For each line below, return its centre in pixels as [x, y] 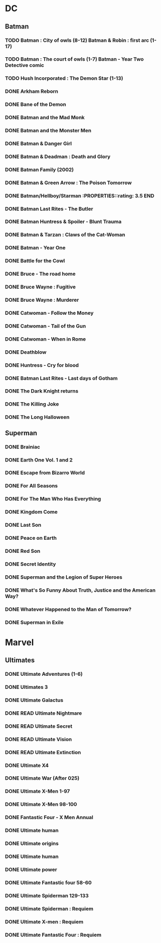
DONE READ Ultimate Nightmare [44, 713]
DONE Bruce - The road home [40, 274]
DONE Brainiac [22, 446]
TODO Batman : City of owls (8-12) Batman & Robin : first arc [77, 40]
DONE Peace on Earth [31, 538]
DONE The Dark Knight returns [42, 391]
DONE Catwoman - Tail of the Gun [45, 326]
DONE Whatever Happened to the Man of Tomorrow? [68, 609]
